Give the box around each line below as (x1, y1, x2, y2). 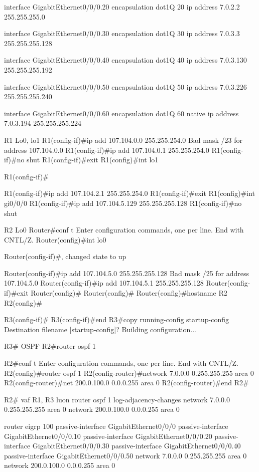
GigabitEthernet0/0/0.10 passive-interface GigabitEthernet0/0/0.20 (4, 430, 212, 441)
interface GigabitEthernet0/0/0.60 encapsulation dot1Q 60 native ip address (4, 108, 239, 118)
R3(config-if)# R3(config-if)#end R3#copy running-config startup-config (4, 314, 229, 325)
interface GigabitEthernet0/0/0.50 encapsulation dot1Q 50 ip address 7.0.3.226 (4, 81, 247, 92)
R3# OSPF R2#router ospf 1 (4, 341, 96, 351)
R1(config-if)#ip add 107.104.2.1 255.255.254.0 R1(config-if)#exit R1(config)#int (4, 188, 255, 198)
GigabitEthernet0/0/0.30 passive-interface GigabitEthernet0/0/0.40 (32, 440, 241, 451)
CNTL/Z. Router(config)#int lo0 (4, 234, 106, 245)
